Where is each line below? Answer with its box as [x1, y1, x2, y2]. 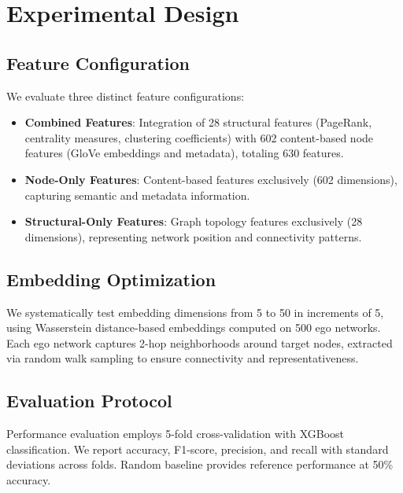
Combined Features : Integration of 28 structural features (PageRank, [24, 114, 372, 131]
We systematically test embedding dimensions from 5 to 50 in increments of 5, [6, 304, 384, 320]
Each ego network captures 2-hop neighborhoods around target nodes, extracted [6, 334, 393, 351]
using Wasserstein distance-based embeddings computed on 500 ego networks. [6, 319, 381, 336]
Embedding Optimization [6, 267, 216, 291]
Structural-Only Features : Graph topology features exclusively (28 [24, 213, 363, 230]
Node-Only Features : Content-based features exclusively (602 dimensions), [24, 171, 397, 187]
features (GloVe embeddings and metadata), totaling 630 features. [24, 145, 344, 161]
